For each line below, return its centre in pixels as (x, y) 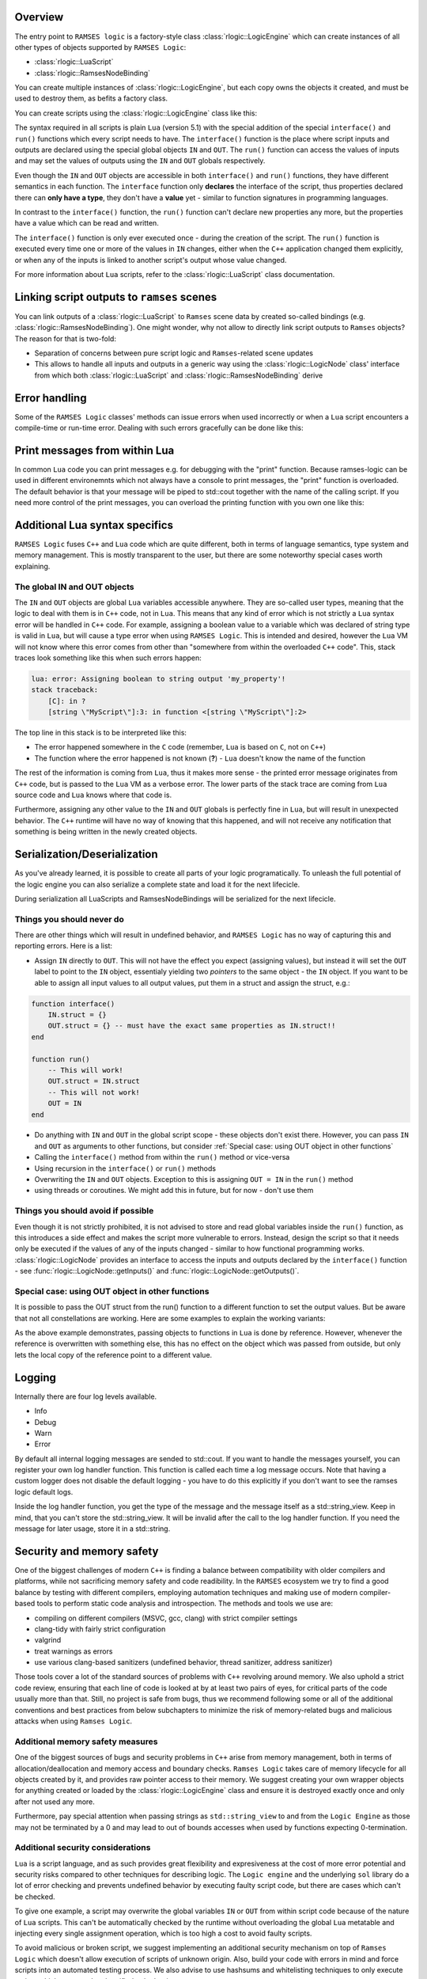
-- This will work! (86, 1070)
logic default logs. (44, 1491)
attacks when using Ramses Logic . (74, 1721)
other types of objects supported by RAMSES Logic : (100, 47)
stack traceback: (65, 690)
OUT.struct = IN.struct (94, 1081)
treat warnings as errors (74, 1651)
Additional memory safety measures (86, 1742)
